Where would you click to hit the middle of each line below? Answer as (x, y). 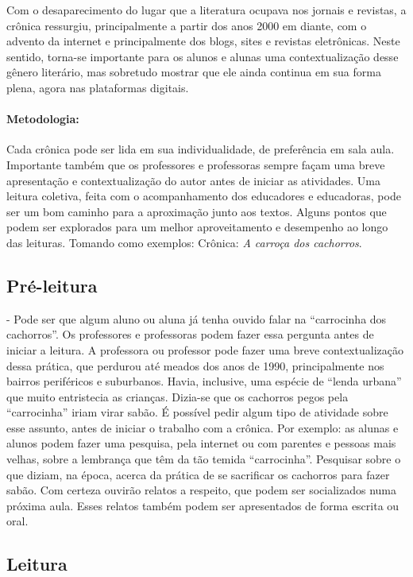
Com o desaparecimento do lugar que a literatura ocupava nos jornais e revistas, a (206, 10)
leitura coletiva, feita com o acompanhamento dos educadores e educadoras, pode (204, 196)
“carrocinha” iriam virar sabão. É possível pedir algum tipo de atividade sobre (197, 412)
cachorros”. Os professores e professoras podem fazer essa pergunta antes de (190, 334)
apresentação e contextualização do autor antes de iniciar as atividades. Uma (193, 180)
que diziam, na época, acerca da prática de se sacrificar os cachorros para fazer (198, 474)
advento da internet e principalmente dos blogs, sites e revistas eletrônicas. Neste (203, 41)
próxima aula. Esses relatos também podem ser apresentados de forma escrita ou (203, 505)
